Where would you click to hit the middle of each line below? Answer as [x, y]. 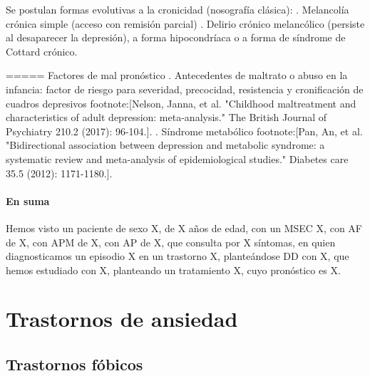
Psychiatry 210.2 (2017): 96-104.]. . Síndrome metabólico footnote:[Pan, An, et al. [184, 131]
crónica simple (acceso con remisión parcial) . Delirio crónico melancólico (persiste [185, 23]
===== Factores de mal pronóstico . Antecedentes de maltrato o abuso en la [177, 75]
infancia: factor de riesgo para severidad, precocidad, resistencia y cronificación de [185, 89]
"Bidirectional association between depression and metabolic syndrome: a [165, 145]
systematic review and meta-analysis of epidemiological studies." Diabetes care [177, 158]
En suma [28, 200]
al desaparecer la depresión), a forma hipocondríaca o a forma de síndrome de [176, 37]
